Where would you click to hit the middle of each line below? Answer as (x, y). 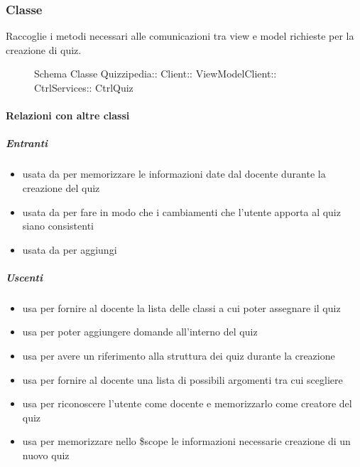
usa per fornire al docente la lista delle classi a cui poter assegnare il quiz (181, 307)
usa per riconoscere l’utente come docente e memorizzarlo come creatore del (187, 403)
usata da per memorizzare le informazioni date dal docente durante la (174, 174)
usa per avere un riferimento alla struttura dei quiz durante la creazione (179, 356)
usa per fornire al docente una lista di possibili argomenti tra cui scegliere (182, 379)
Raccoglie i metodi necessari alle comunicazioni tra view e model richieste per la (180, 36)
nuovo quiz (46, 455)
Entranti (27, 143)
